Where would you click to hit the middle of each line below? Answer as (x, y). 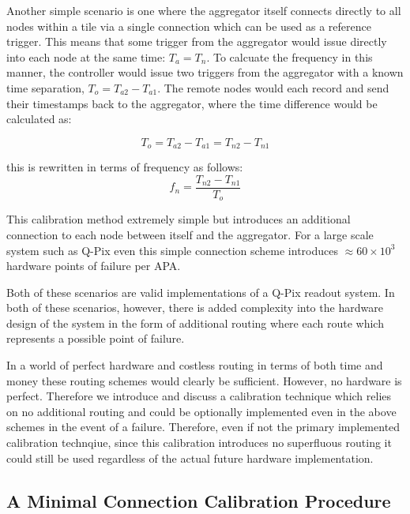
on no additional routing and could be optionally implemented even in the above (201, 411)
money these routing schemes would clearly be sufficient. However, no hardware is (204, 380)
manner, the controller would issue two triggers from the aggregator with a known (205, 72)
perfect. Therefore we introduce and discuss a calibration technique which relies (199, 396)
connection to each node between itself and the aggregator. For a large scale (190, 234)
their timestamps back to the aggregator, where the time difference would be (192, 103)
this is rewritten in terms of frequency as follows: (125, 167)
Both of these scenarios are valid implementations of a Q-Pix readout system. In (201, 292)
